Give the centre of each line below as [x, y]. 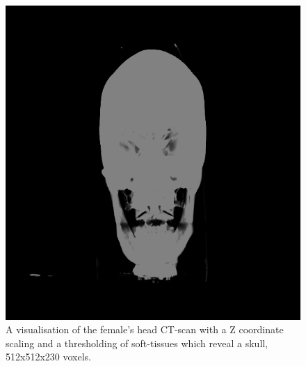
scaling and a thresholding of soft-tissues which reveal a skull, [137, 343]
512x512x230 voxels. [48, 357]
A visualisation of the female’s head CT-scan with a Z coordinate [145, 329]
